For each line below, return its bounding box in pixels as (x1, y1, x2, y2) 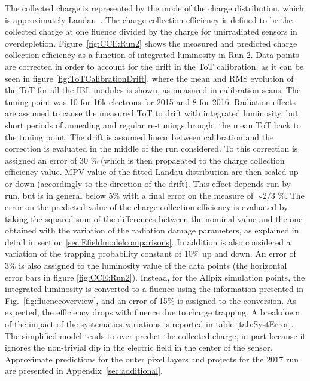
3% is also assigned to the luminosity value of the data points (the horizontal (5, 259, 287, 272)
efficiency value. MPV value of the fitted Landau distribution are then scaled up (5, 165, 299, 178)
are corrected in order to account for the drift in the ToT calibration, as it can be (5, 60, 304, 72)
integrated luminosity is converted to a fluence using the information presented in (5, 282, 304, 295)
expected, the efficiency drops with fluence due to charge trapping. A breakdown (5, 306, 300, 318)
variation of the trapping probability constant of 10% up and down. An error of (5, 247, 296, 260)
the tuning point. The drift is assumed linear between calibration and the (5, 130, 274, 143)
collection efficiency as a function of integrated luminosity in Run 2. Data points (5, 48, 299, 61)
